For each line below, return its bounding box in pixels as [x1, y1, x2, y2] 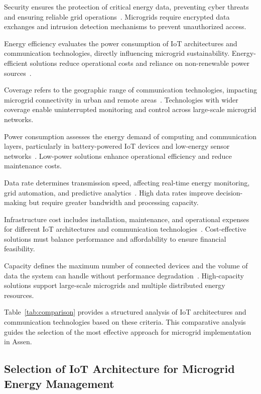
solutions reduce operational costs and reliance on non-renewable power [30, 57, 249, 68]
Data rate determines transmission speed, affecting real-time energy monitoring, [4, 177, 250, 187]
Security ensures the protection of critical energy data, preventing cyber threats [4, 2, 249, 12]
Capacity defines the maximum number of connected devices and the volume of [4, 260, 248, 271]
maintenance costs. [4, 160, 62, 171]
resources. [4, 289, 34, 300]
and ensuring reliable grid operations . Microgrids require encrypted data [4, 11, 230, 22]
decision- [216, 187, 243, 198]
